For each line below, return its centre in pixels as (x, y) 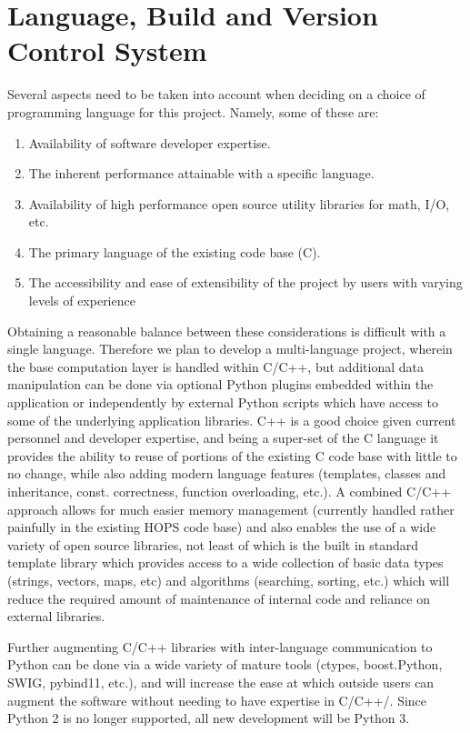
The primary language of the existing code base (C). (175, 251)
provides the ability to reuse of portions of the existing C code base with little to (232, 455)
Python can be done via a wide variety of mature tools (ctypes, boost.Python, (225, 664)
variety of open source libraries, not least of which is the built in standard (213, 544)
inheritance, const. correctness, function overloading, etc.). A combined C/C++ (230, 491)
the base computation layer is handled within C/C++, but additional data (215, 366)
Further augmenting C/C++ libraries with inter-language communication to (220, 646)
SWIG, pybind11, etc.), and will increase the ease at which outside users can (221, 682)
